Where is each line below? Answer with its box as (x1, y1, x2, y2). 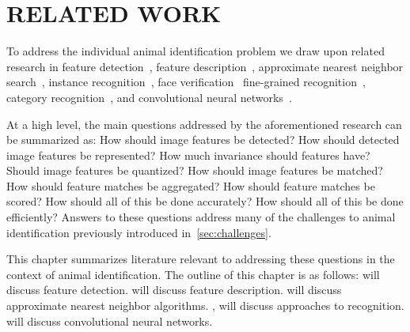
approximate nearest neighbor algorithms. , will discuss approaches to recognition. (6, 297, 404, 314)
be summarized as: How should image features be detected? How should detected (6, 131, 400, 148)
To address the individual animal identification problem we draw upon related (6, 43, 385, 59)
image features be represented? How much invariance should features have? (6, 146, 370, 163)
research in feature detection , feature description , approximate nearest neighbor (6, 58, 404, 74)
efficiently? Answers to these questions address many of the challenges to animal (6, 209, 396, 225)
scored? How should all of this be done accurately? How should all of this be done (6, 193, 404, 209)
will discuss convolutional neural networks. (6, 312, 213, 329)
